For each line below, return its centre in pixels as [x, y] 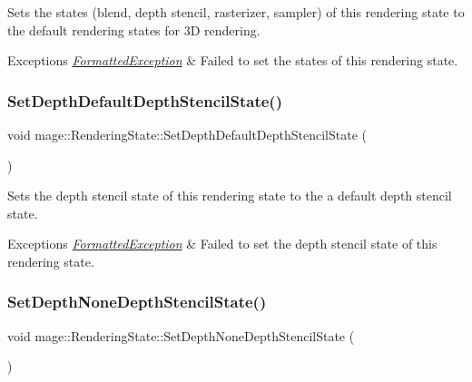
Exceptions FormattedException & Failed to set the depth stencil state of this [222, 244]
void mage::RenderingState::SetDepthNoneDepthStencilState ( [181, 335]
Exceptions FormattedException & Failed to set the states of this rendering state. [233, 60]
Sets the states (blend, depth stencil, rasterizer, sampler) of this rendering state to [236, 12]
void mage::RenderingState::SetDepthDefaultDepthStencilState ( [187, 134]
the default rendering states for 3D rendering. [134, 29]
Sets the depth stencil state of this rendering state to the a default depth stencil [230, 196]
